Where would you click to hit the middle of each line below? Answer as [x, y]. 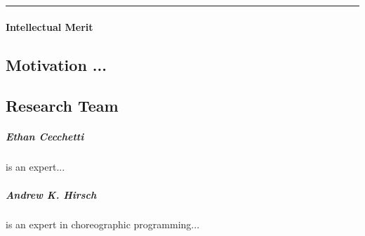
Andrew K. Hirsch [51, 194]
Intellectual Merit [49, 26]
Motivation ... [56, 64]
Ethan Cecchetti [45, 137]
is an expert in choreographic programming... [103, 224]
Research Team [62, 106]
